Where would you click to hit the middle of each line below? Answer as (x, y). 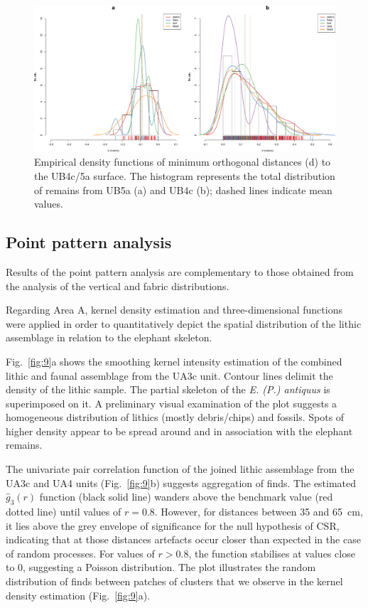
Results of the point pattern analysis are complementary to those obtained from (180, 271)
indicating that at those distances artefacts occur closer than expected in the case (183, 539)
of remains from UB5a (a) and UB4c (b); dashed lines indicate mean (183, 190)
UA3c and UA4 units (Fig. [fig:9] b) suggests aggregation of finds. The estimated (181, 482)
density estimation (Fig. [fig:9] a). (78, 595)
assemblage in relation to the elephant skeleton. (109, 337)
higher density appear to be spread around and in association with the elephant (179, 431)
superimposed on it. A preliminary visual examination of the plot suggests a (172, 403)
